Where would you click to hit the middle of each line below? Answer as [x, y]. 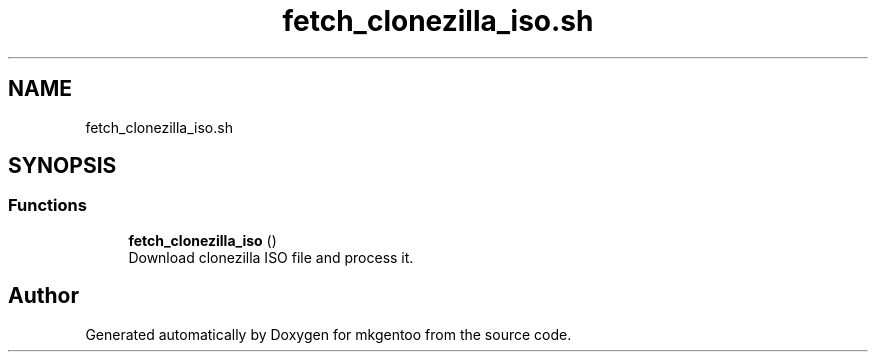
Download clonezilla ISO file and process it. [271, 257]
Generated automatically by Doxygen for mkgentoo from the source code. [328, 334]
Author [43, 296]
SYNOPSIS [62, 166]
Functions [47, 205]
